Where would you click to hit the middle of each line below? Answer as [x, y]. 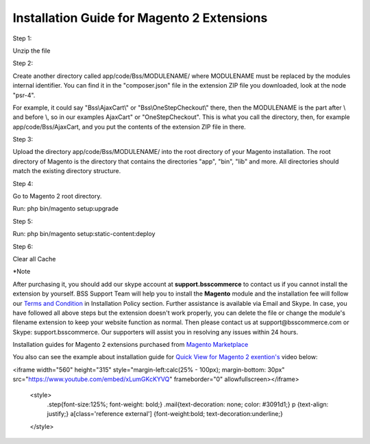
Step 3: [23, 140]
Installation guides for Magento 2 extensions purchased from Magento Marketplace [131, 345]
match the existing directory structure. [67, 171]
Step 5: [23, 221]
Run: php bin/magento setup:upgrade [66, 209]
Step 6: [23, 246]
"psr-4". [24, 95]
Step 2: [23, 63]
